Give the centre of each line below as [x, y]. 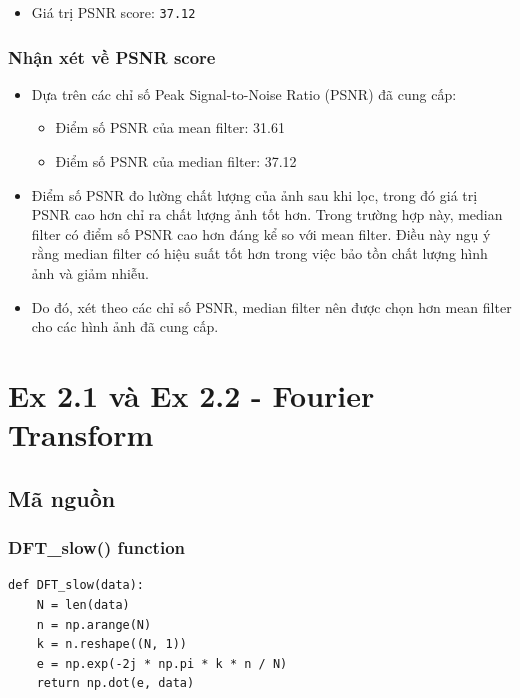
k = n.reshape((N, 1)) [111, 644]
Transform [81, 434]
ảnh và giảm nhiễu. [90, 273]
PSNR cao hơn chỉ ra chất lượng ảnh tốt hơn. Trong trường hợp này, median [267, 214]
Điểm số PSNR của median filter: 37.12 [176, 161]
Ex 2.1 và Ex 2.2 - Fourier [191, 395]
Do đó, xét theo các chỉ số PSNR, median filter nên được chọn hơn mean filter [271, 306]
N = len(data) [83, 604]
